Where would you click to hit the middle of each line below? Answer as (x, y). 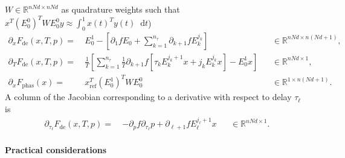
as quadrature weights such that (121, 9)
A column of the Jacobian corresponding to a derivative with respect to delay (148, 97)
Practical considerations (56, 149)
